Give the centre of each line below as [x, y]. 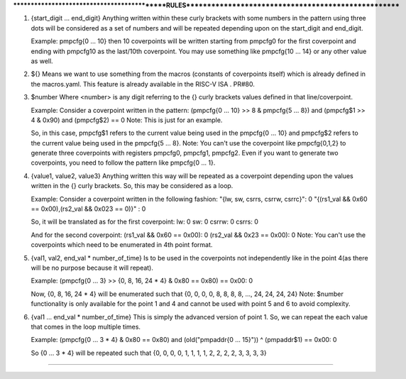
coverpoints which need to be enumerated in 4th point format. [122, 245]
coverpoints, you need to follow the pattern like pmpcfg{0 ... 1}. [123, 163]
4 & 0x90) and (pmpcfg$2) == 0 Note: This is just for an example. [127, 120]
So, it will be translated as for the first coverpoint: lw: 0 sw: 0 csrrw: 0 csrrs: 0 [145, 222]
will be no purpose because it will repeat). [92, 268]
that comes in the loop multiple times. [86, 326]
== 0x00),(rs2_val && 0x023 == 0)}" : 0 [88, 209]
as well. [42, 61]
